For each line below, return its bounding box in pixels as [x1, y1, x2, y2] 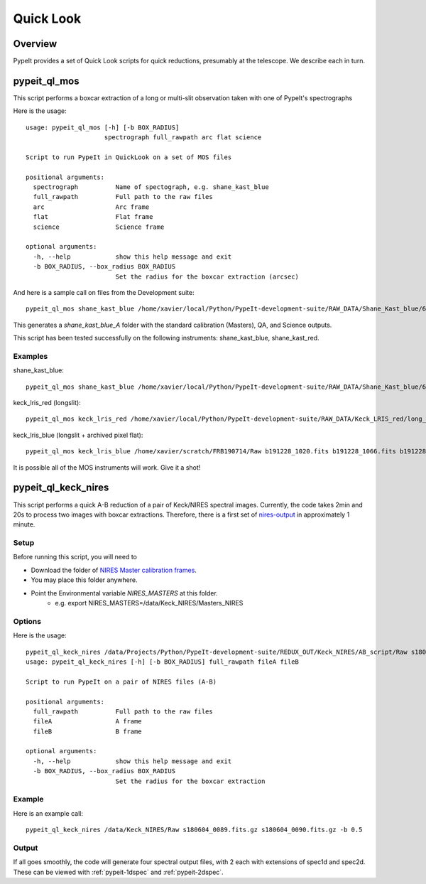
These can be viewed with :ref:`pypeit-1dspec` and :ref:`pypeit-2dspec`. [13, 868, 224, 876]
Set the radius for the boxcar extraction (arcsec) [115, 272, 300, 281]
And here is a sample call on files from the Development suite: [13, 289, 195, 296]
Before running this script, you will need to [13, 553, 138, 561]
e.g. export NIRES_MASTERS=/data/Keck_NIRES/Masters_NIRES [55, 599, 244, 608]
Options [13, 616, 42, 626]
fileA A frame [33, 718, 142, 726]
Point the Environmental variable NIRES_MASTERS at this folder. [31, 588, 218, 597]
